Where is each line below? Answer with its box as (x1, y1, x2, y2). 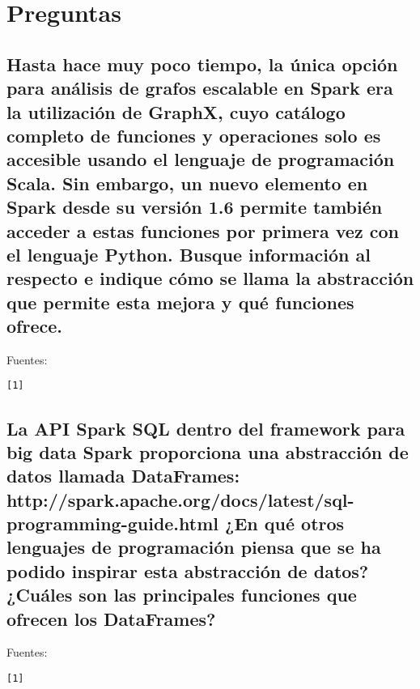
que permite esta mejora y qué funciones (6, 289, 354, 314)
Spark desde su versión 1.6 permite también (6, 194, 383, 219)
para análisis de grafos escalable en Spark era (6, 75, 393, 100)
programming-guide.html (6, 511, 219, 536)
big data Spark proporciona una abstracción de (6, 439, 409, 464)
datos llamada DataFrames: (6, 463, 240, 488)
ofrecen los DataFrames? (6, 606, 216, 631)
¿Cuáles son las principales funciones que (6, 582, 357, 607)
